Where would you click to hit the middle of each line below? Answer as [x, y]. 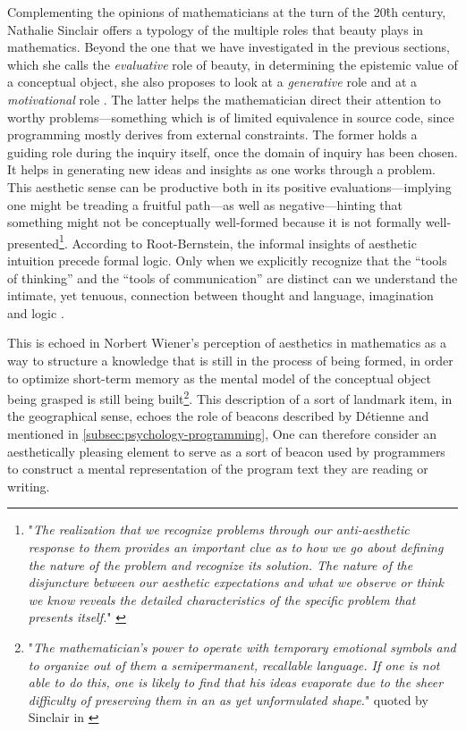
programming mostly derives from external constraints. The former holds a [212, 134]
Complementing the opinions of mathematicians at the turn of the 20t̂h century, [227, 12]
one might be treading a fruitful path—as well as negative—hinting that [205, 204]
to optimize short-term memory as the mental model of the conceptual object [219, 378]
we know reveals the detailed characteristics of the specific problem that [222, 599]
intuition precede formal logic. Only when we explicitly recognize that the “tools [227, 260]
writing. [29, 486]
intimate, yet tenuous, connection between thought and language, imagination [220, 295]
